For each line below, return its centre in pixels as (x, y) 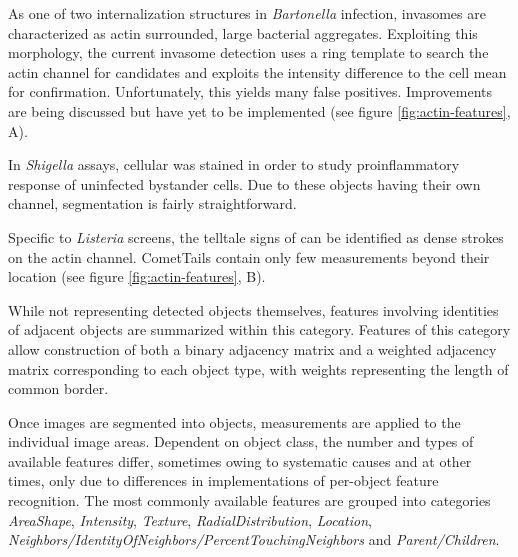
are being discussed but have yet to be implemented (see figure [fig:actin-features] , (259, 110)
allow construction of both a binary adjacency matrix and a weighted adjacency (252, 348)
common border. (58, 388)
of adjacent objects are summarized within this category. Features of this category (259, 329)
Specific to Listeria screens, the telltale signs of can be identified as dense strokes (256, 236)
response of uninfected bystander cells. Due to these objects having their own (244, 183)
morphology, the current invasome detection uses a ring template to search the (248, 52)
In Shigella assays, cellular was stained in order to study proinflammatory (234, 164)
